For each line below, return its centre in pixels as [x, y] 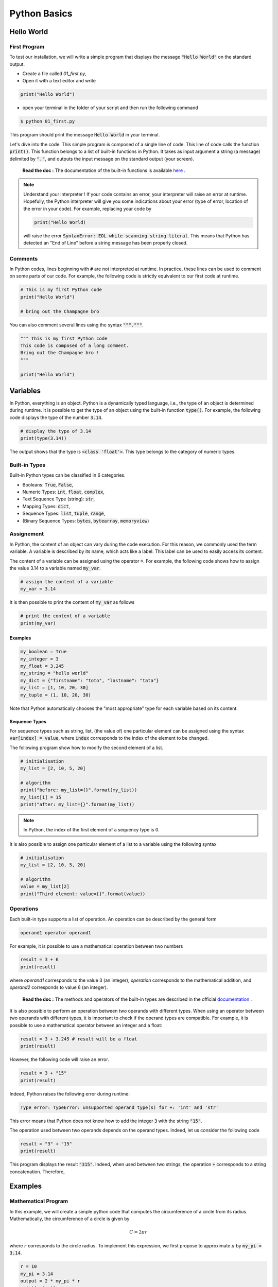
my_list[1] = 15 [41, 797]
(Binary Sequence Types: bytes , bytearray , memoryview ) [86, 520]
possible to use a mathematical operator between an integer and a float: [86, 1025]
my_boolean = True [44, 652]
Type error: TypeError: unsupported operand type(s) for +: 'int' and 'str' [119, 1107]
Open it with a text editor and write [59, 81]
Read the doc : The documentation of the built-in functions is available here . [104, 170]
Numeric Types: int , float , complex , [64, 492]
